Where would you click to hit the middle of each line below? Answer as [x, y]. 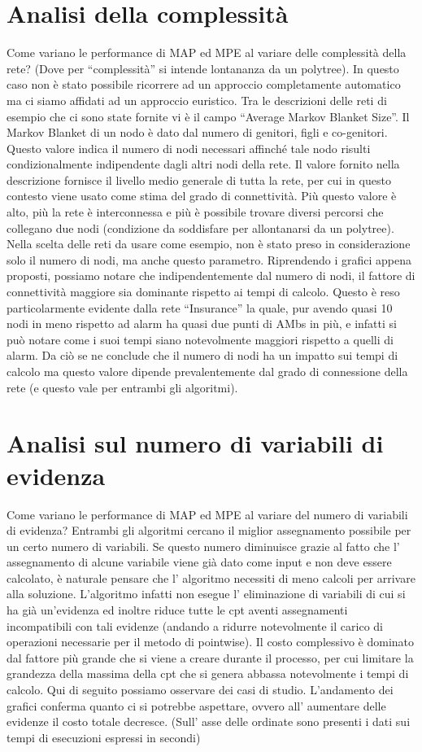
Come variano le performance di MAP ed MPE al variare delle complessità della [207, 52]
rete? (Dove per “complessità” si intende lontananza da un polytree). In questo [203, 68]
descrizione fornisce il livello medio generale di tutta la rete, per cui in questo [199, 179]
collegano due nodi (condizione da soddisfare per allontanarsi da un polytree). [200, 227]
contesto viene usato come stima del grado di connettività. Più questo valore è [202, 196]
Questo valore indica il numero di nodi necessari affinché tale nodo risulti [189, 148]
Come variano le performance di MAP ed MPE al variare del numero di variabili [207, 514]
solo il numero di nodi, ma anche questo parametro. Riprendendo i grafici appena [209, 259]
